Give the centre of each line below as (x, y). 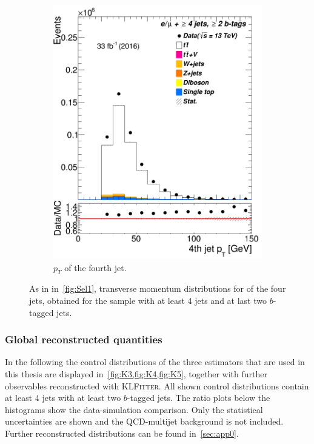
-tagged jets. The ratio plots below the (199, 398)
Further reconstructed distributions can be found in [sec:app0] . (122, 433)
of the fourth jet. (95, 267)
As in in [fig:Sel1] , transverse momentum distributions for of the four (158, 288)
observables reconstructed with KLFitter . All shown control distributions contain (157, 385)
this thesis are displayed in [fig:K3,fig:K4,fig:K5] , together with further (136, 373)
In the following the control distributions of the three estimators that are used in (155, 362)
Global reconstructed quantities (84, 339)
